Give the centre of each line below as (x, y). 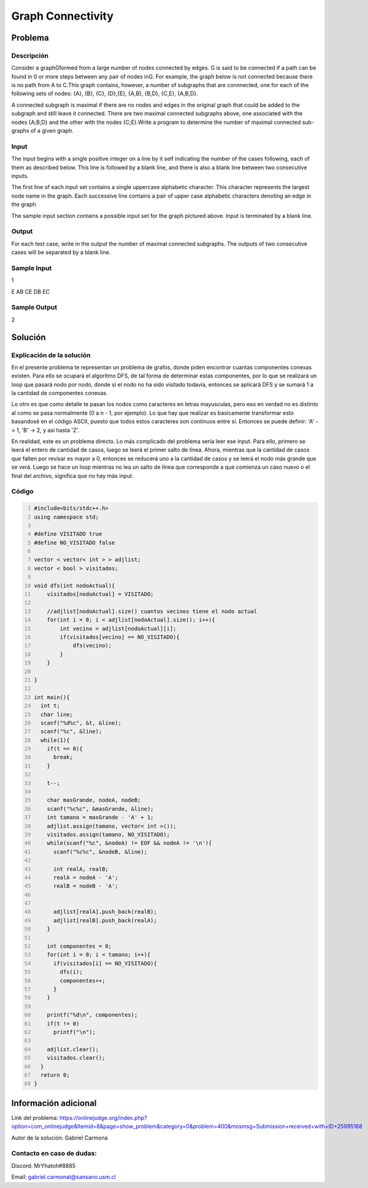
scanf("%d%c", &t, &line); (81, 723)
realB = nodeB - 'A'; (86, 886)
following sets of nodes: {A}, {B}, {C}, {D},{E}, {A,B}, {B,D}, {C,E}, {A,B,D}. (105, 94)
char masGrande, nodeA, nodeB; (94, 800)
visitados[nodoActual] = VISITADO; (100, 594)
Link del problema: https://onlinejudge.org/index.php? (79, 1117)
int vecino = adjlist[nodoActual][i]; (118, 628)
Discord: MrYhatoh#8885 (44, 1165)
